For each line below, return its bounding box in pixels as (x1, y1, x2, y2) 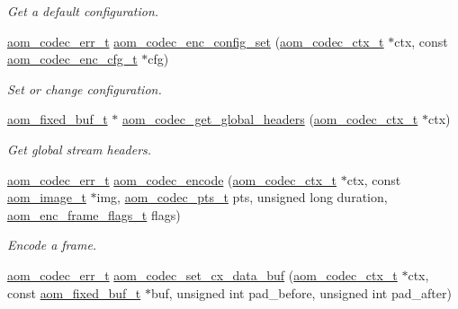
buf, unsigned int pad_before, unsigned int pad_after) (150, 283, 452, 302)
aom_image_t (7, 188, 86, 207)
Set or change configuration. (7, 79, 162, 98)
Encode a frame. (7, 235, 97, 254)
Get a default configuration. (7, 2, 159, 20)
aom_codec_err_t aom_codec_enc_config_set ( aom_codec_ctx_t (7, 31, 384, 50)
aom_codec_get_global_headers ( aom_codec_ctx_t (121, 110, 418, 128)
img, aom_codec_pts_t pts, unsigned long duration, (96, 188, 388, 207)
